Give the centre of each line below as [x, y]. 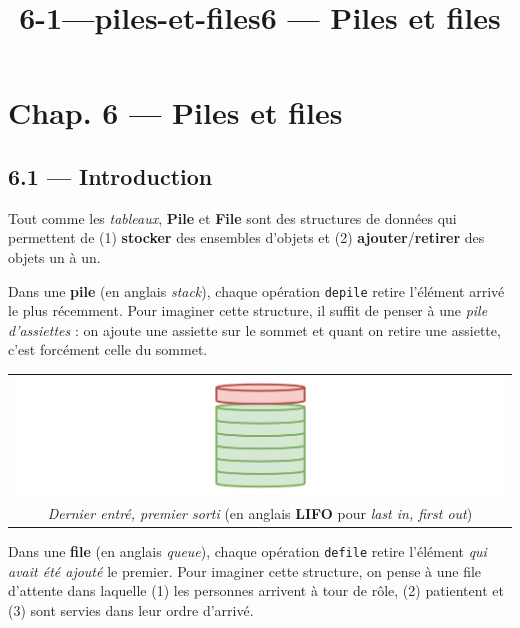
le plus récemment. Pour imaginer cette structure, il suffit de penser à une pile [248, 310]
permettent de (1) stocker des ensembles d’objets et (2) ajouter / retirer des [246, 237]
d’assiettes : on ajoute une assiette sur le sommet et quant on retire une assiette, [254, 329]
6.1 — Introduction [110, 175]
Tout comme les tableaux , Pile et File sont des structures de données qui [232, 217]
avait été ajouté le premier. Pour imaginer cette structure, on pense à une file [245, 570]
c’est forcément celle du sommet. [108, 349]
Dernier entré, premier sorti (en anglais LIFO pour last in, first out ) [260, 512]
